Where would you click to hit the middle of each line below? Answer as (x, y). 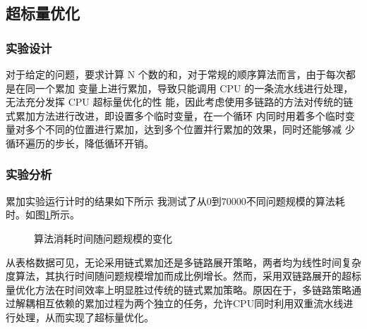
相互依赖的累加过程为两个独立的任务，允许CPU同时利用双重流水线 (189, 303)
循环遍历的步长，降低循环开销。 (80, 143)
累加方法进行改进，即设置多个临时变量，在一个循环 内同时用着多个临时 (180, 115)
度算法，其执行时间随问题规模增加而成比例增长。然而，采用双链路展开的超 (179, 276)
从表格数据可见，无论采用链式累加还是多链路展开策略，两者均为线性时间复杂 (183, 262)
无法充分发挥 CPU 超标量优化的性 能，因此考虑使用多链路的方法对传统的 (175, 102)
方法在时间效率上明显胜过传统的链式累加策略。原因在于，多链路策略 (193, 289)
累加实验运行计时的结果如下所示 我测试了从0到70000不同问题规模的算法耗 (175, 200)
